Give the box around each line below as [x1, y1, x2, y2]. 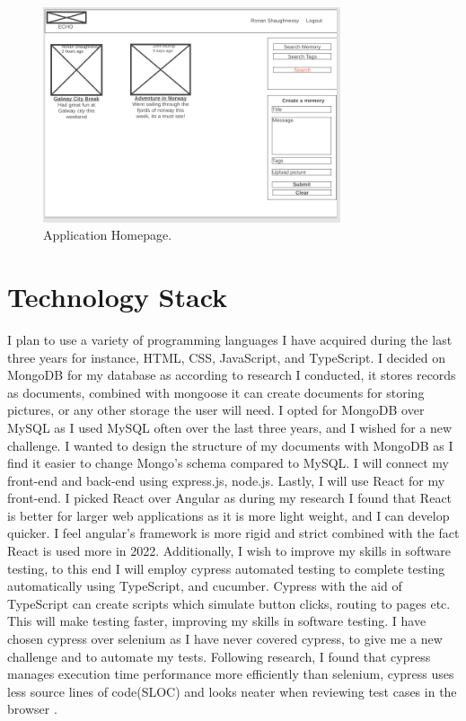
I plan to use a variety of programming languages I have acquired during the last [7, 330, 453, 348]
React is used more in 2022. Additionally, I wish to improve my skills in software [7, 541, 451, 560]
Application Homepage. [43, 225, 172, 244]
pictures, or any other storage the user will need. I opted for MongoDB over [7, 400, 425, 419]
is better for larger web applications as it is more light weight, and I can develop [7, 506, 450, 524]
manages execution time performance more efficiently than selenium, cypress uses [7, 664, 454, 683]
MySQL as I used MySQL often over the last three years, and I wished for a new [7, 418, 453, 436]
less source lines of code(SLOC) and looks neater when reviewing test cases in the [7, 681, 457, 700]
